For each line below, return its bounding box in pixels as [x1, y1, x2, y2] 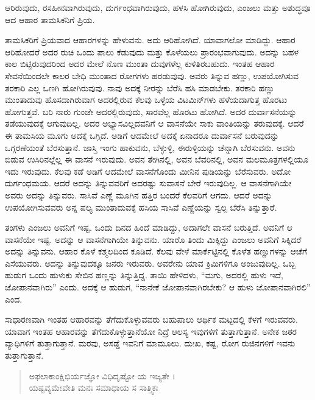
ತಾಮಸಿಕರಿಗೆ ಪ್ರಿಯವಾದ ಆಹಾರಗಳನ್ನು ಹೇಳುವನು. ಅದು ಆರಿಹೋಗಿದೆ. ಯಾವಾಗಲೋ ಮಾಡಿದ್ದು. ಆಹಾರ [5, 33, 296, 46]
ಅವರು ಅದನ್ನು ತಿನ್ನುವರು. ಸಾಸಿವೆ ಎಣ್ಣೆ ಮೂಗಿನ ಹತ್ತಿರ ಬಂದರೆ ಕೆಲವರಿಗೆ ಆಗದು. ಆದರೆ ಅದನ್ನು [5, 188, 272, 201]
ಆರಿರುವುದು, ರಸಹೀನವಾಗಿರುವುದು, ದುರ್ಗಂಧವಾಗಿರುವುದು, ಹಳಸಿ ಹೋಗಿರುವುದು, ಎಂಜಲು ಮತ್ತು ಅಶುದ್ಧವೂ [5, 1, 311, 13]
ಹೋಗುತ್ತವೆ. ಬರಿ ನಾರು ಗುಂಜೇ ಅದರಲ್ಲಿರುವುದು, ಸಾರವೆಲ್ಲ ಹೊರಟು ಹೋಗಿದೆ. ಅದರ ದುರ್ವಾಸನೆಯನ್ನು [5, 105, 297, 118]
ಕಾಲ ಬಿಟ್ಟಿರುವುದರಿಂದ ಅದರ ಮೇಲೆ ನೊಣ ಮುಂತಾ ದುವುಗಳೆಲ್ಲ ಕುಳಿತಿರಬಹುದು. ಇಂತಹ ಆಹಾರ [5, 57, 275, 70]
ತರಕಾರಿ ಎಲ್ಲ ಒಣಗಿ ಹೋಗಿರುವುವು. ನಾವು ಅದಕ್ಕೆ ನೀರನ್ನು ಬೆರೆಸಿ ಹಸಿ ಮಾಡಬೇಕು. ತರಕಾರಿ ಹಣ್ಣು [5, 81, 275, 94]
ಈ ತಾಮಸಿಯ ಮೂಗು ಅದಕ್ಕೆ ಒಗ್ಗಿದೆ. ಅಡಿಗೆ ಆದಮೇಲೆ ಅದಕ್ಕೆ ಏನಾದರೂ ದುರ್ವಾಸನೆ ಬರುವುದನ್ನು [5, 128, 279, 141]
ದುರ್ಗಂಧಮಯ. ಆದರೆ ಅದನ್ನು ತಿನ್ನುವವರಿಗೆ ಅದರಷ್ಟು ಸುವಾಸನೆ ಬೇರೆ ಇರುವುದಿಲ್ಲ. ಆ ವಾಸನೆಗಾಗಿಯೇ [5, 177, 292, 189]
